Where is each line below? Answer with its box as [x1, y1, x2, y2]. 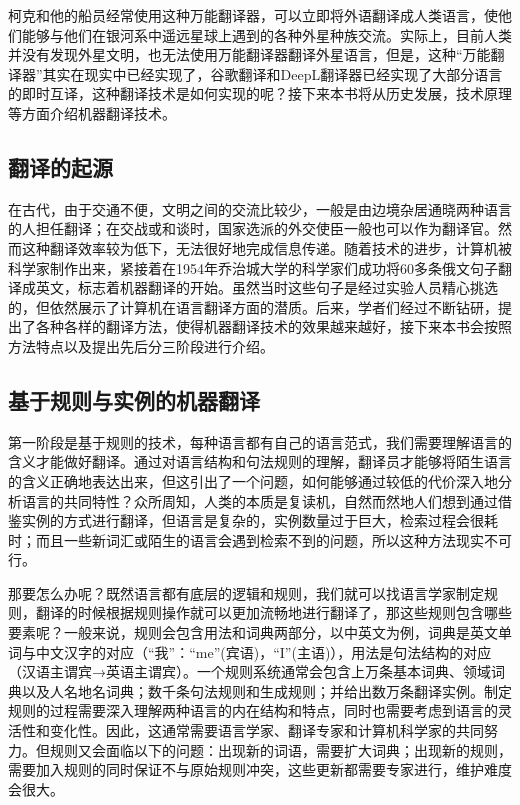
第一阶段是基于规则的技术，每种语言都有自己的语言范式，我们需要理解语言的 [8, 431, 512, 452]
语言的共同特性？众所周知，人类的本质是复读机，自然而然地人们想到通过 [21, 490, 498, 511]
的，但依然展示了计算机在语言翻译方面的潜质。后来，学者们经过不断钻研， [8, 296, 498, 317]
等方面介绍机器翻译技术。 [8, 102, 176, 123]
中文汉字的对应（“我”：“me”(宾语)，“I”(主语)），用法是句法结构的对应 [35, 641, 492, 662]
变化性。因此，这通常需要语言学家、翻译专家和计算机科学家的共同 [49, 720, 484, 741]
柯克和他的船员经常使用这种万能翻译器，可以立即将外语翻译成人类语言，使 [8, 5, 498, 25]
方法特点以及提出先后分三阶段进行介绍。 [8, 335, 274, 356]
